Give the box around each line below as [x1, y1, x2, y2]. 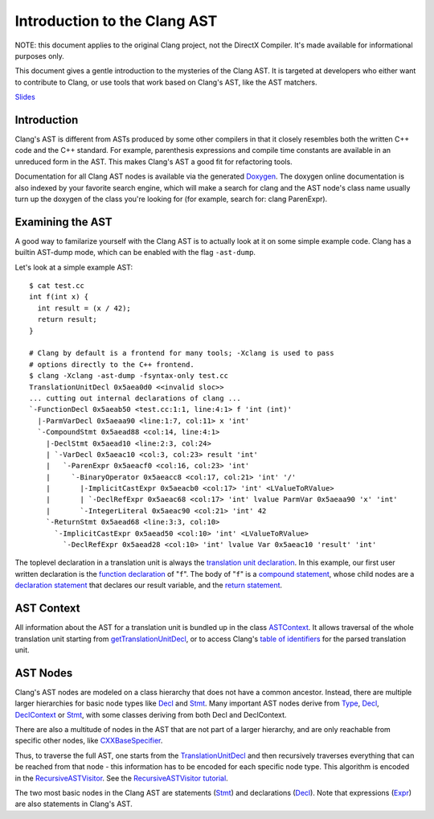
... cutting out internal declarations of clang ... [29, 393, 241, 402]
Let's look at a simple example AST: [14, 262, 133, 272]
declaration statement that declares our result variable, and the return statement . [14, 580, 283, 591]
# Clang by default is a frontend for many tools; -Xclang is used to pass [29, 348, 334, 358]
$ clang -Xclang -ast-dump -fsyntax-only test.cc [29, 371, 229, 381]
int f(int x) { [29, 292, 89, 302]
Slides [14, 93, 35, 102]
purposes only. [14, 51, 64, 60]
